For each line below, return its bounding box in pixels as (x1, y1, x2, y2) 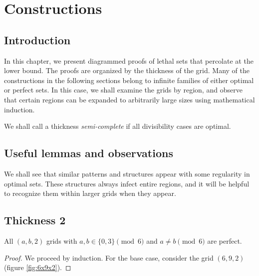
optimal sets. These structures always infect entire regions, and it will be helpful (4, 178, 250, 188)
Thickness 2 (4, 212, 66, 228)
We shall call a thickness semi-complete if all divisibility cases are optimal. (4, 121, 231, 131)
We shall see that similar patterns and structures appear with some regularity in (4, 168, 250, 179)
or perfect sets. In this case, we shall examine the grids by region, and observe (4, 85, 243, 95)
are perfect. (207, 235, 242, 246)
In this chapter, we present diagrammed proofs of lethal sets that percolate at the (4, 55, 254, 66)
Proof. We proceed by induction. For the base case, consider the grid (4, 252, 214, 263)
